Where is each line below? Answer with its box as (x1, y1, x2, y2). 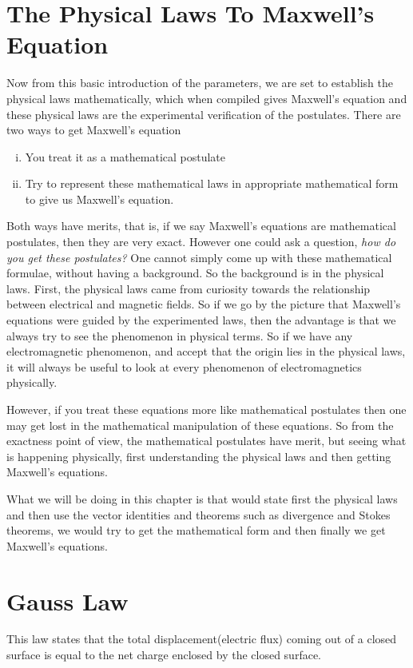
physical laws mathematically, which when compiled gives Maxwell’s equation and (6, 89, 407, 106)
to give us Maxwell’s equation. (25, 190, 174, 207)
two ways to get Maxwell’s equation (6, 121, 181, 138)
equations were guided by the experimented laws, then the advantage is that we (6, 312, 396, 328)
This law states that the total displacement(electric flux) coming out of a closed (6, 630, 397, 647)
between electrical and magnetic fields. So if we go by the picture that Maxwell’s (6, 296, 401, 312)
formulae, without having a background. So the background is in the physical (6, 264, 384, 281)
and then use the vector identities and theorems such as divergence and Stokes (6, 506, 391, 523)
